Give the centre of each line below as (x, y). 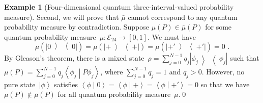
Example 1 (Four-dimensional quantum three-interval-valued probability (119, 7)
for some (218, 27)
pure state (20, 84)
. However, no (223, 71)
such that (245, 58)
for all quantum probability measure (114, 94)
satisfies (66, 84)
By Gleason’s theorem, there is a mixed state (74, 58)
